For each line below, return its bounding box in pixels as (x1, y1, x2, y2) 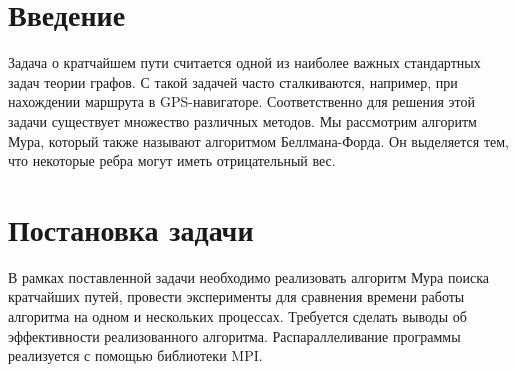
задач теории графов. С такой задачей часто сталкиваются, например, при (8, 71, 458, 92)
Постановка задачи (8, 208, 254, 249)
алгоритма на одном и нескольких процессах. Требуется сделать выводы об (8, 306, 467, 326)
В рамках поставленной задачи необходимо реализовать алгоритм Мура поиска (8, 266, 489, 287)
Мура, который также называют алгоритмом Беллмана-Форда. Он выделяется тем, (8, 130, 509, 151)
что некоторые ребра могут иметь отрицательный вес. (8, 150, 336, 171)
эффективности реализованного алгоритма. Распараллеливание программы (8, 325, 461, 346)
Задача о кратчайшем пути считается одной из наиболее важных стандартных (8, 52, 481, 73)
